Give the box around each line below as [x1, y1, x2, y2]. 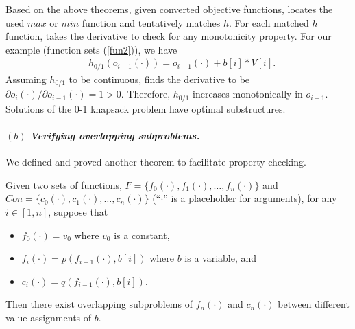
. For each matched [228, 15, 309, 30]
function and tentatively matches [82, 15, 221, 30]
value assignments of [5, 310, 92, 324]
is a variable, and [184, 251, 257, 265]
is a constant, [114, 227, 170, 242]
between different [278, 297, 350, 311]
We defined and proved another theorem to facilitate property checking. [5, 155, 306, 169]
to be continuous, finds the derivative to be [69, 71, 250, 86]
